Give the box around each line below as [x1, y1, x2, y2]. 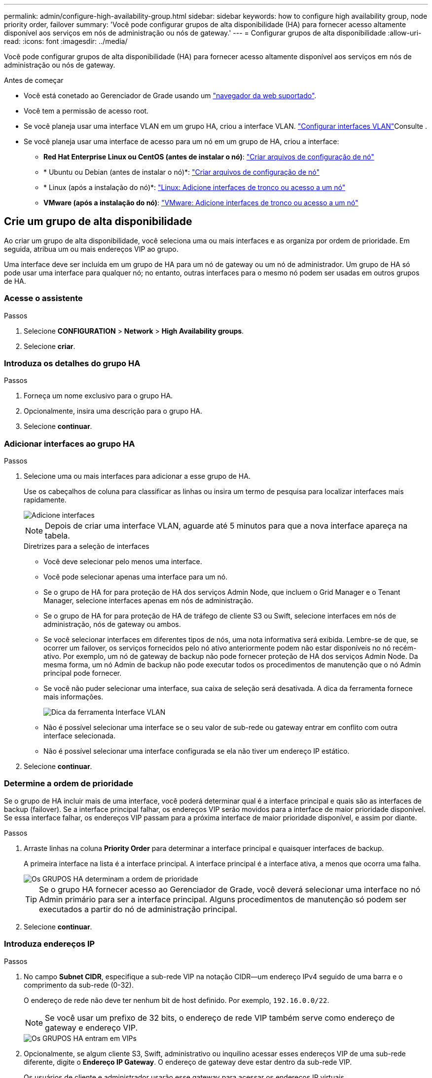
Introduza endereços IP [4, 939, 95, 949]
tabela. [45, 531, 70, 541]
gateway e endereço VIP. [45, 1022, 138, 1033]
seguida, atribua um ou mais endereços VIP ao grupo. [4, 244, 179, 253]
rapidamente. [24, 496, 67, 504]
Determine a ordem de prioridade [4, 778, 134, 789]
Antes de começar [4, 76, 64, 84]
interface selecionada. [43, 731, 116, 740]
